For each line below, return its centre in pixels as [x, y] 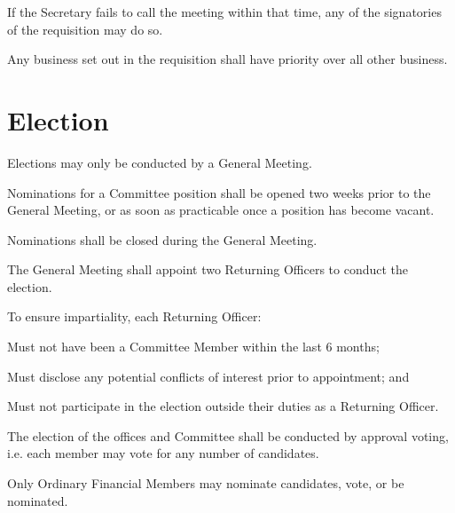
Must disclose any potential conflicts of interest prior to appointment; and [208, 376]
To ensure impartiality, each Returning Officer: [134, 316]
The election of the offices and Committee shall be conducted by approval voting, [228, 435]
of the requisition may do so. [85, 29]
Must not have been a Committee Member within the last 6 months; [193, 347]
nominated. [38, 500]
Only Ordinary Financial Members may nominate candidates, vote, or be [206, 483]
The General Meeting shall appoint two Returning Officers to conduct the [208, 269]
